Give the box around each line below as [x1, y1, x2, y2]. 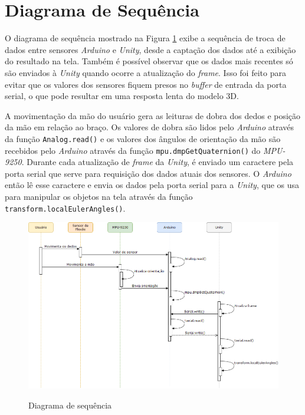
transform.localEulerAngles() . [5, 202, 126, 214]
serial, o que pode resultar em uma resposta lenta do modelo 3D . [5, 90, 239, 102]
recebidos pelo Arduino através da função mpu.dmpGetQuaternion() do [5, 144, 261, 156]
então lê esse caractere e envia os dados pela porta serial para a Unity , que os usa [5, 179, 300, 191]
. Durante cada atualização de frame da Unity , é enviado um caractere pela [21, 156, 294, 168]
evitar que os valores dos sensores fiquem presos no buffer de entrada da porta [5, 78, 287, 90]
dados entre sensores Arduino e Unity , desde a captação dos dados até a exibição [5, 43, 296, 55]
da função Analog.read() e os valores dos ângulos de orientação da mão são [5, 132, 281, 144]
